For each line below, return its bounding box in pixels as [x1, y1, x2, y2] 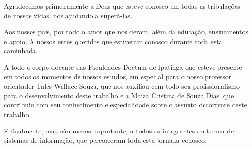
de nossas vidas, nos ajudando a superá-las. [4, 10, 133, 20]
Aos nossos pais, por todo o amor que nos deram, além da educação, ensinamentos [4, 27, 248, 37]
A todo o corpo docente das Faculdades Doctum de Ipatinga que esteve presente [4, 61, 242, 72]
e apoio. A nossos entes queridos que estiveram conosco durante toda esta [4, 36, 222, 46]
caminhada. [4, 45, 38, 56]
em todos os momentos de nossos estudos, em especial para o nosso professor [4, 71, 232, 81]
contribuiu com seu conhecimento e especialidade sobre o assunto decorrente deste [4, 100, 247, 110]
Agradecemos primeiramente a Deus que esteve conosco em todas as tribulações [4, 1, 240, 11]
